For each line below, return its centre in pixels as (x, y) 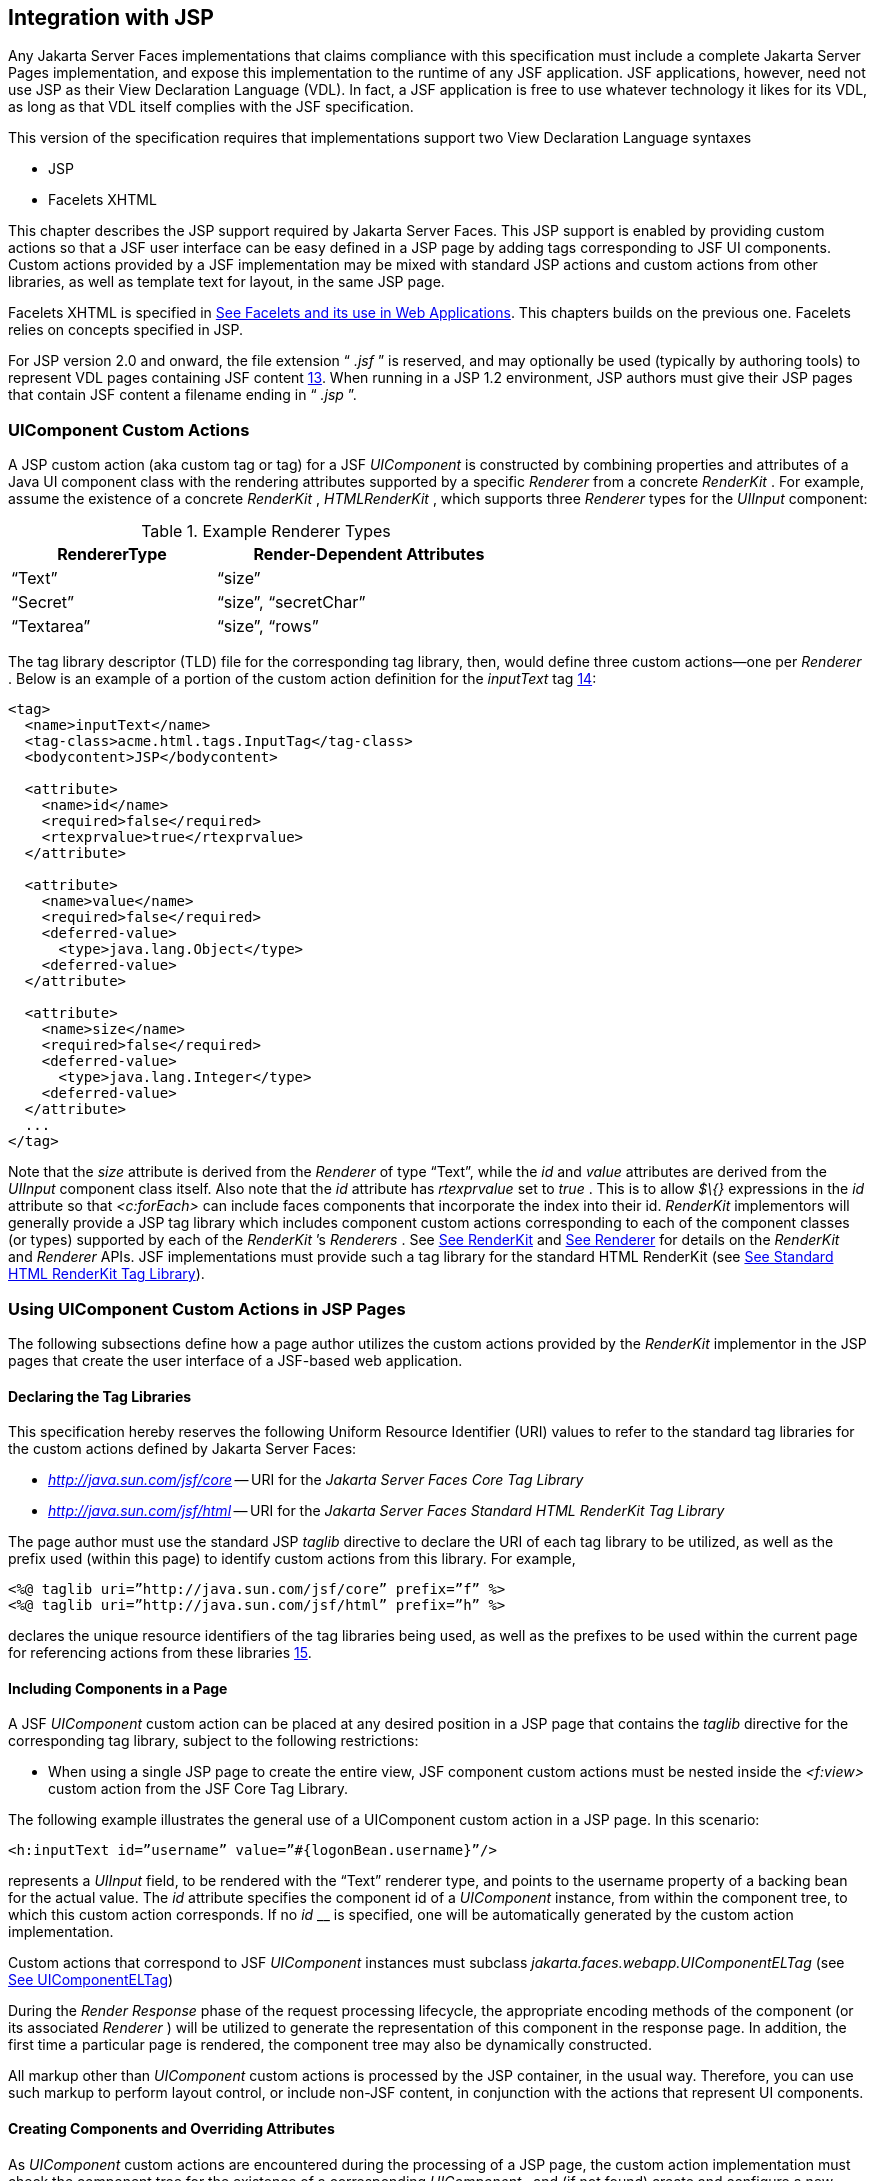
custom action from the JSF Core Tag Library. (198, 1789)
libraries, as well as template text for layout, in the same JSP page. (226, 282)
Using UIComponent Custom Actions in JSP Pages (207, 1308)
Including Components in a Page (118, 1688)
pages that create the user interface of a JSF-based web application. (235, 1360)
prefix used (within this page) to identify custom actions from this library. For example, (292, 1559)
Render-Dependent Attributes (369, 554)
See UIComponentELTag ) (91, 1980)
